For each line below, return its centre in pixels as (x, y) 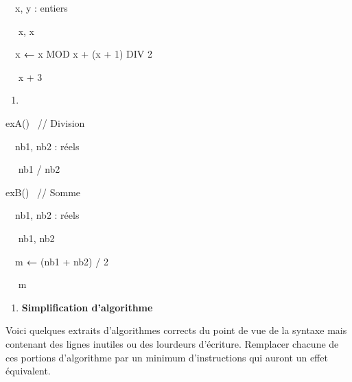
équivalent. (28, 371)
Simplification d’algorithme (87, 307)
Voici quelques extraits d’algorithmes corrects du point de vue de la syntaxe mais (176, 330)
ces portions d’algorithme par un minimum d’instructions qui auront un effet (167, 357)
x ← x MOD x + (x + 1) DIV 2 (84, 54)
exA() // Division (45, 123)
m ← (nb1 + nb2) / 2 (61, 261)
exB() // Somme (43, 192)
